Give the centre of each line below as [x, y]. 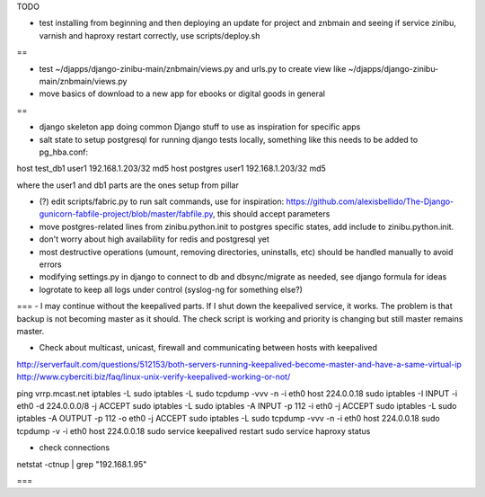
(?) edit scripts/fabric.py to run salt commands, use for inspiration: [162, 201]
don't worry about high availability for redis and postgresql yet [154, 239]
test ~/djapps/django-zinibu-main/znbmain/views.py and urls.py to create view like [193, 68]
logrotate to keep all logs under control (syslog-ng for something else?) [171, 289]
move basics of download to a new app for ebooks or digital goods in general [182, 93]
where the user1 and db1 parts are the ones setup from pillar [128, 185]
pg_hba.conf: [64, 152]
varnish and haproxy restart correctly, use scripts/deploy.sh [150, 35]
